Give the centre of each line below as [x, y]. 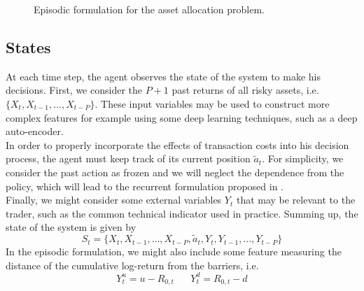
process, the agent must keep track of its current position [128, 158]
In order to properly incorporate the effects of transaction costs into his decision [177, 144]
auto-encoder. [35, 131]
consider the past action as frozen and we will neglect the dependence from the [175, 172]
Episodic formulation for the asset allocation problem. [149, 9]
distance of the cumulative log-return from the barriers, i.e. [132, 265]
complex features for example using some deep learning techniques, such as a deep [182, 117]
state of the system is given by [71, 227]
